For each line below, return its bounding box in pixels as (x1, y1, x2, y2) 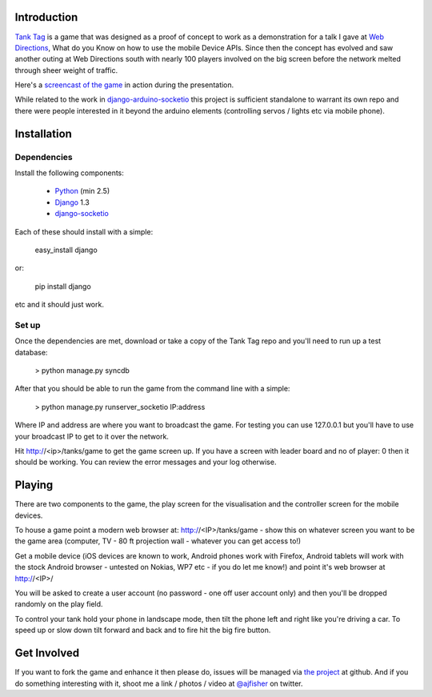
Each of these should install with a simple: (14, 226, 154, 236)
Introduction (14, 10, 78, 24)
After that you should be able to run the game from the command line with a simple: (14, 384, 290, 394)
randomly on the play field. (14, 599, 103, 609)
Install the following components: (14, 168, 124, 178)
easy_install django (34, 245, 98, 254)
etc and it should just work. (14, 300, 104, 310)
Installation (14, 126, 72, 140)
